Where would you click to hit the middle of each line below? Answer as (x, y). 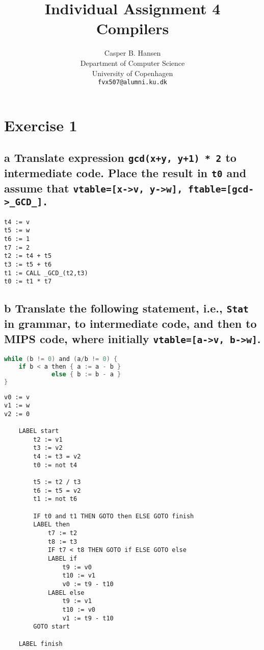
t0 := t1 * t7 (28, 282)
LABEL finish (41, 644)
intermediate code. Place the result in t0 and (125, 173)
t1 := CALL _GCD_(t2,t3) (46, 273)
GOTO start (51, 627)
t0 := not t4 (55, 465)
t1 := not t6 (55, 499)
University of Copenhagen (133, 73)
